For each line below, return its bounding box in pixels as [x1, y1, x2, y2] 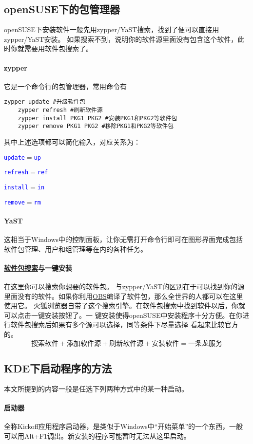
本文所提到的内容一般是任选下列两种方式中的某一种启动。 [4, 383, 188, 393]
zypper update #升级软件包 [4, 98, 85, 106]
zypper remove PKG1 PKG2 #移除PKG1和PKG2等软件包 [18, 123, 174, 130]
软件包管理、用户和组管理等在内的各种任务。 [4, 243, 147, 254]
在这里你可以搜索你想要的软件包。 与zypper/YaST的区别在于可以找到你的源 [4, 281, 245, 291]
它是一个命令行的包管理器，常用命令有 [4, 81, 127, 91]
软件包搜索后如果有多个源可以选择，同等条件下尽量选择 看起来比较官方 [10, 319, 238, 330]
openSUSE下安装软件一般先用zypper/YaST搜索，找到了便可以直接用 [4, 24, 219, 35]
